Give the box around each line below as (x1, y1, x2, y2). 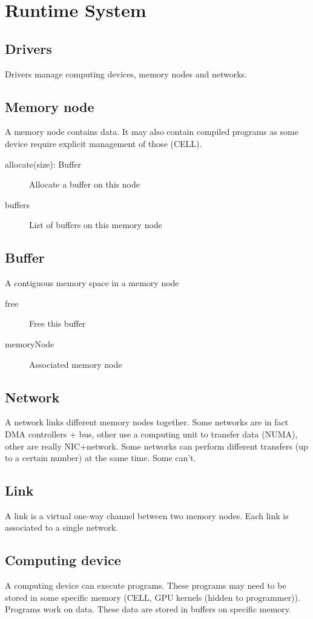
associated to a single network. (5, 521, 118, 534)
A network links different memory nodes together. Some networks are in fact (5, 416, 289, 428)
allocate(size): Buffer (5, 157, 81, 170)
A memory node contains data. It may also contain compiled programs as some (5, 125, 299, 138)
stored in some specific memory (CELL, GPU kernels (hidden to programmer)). (5, 591, 300, 603)
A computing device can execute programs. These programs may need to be (5, 579, 286, 592)
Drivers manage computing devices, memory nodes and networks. (5, 67, 248, 80)
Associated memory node (29, 358, 122, 370)
